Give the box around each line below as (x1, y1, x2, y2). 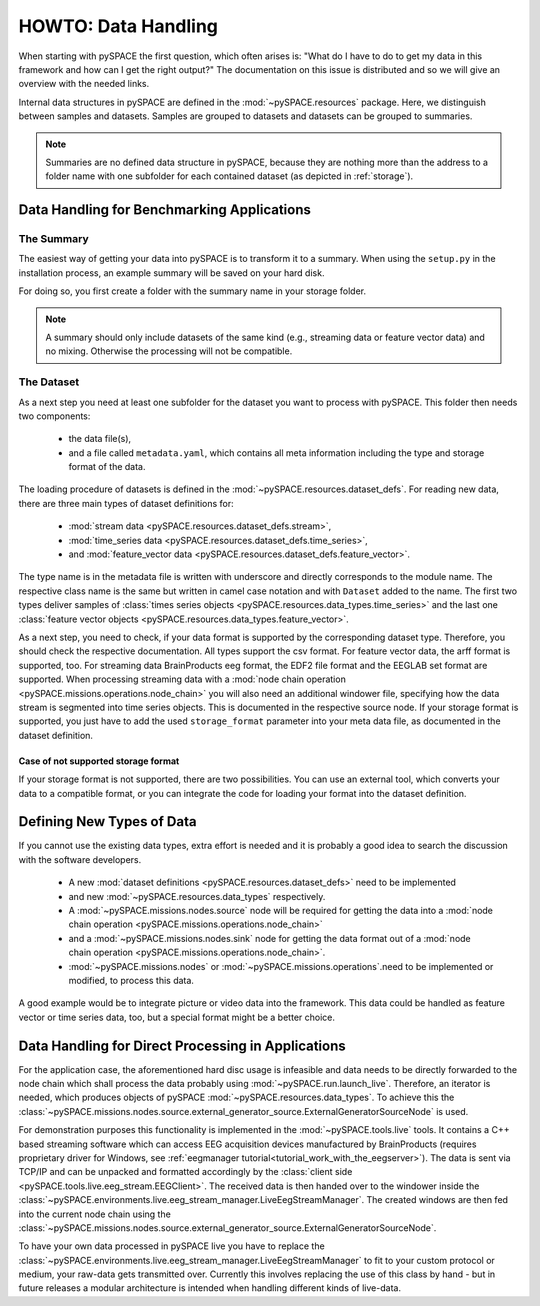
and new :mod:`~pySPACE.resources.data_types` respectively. (68, 890, 326, 902)
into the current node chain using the (18, 1208, 172, 1220)
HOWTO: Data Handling (18, 15, 219, 37)
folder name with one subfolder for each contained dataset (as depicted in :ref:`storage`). (45, 170, 414, 182)
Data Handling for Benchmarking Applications (18, 201, 312, 219)
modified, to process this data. (68, 974, 195, 986)
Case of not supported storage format (18, 755, 180, 767)
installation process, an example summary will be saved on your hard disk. (18, 266, 325, 279)
